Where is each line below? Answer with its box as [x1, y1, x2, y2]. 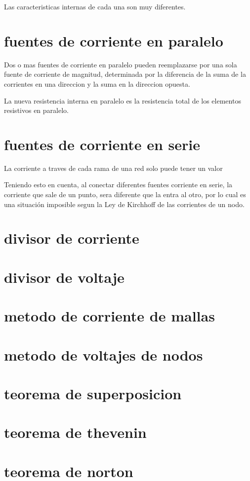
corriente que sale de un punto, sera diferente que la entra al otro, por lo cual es [4, 189, 246, 199]
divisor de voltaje [4, 267, 125, 287]
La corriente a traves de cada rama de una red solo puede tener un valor [4, 162, 223, 173]
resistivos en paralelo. [4, 105, 69, 115]
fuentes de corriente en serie [4, 134, 200, 154]
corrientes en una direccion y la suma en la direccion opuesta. [4, 78, 190, 89]
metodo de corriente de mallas [4, 306, 215, 326]
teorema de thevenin [4, 422, 147, 442]
